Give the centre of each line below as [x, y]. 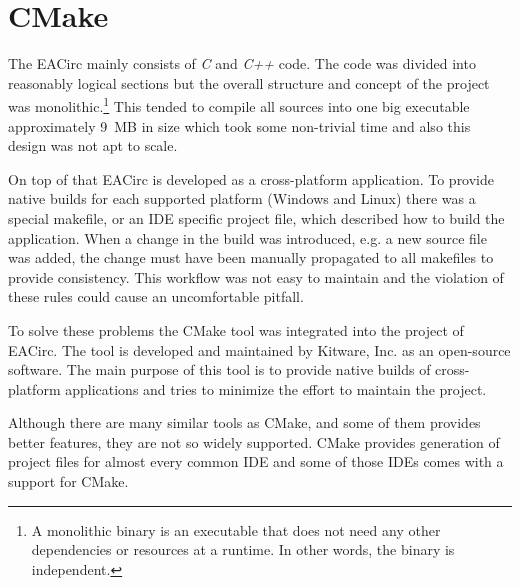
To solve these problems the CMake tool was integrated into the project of [236, 329]
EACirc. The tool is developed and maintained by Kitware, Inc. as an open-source [259, 349]
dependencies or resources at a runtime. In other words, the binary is [243, 549]
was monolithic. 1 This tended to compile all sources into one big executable [239, 104]
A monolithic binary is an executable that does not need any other [236, 529]
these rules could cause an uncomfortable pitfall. [156, 296]
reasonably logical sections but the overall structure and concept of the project [249, 82]
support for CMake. [68, 481]
